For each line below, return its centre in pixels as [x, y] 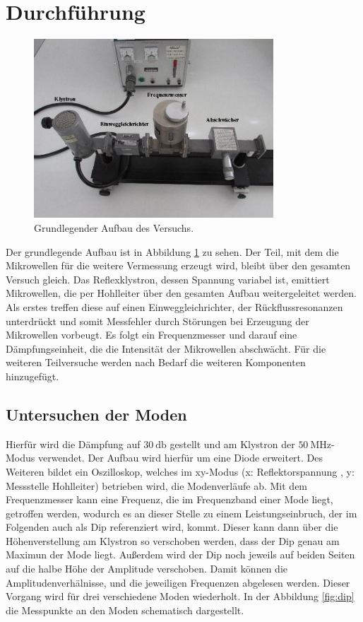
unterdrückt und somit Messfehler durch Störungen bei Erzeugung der [157, 321]
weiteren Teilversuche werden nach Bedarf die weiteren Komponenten [156, 362]
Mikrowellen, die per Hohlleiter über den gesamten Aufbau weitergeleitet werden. [181, 293]
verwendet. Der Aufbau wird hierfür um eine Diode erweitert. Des [180, 458]
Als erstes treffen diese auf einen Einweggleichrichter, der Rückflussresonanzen [174, 306]
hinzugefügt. [32, 376]
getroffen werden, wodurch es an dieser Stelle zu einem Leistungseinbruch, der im [181, 513]
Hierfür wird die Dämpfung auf [73, 444]
